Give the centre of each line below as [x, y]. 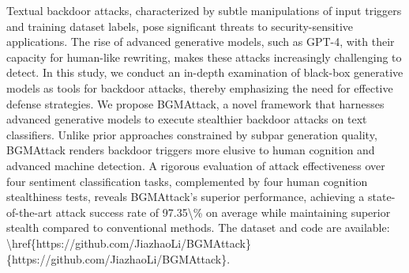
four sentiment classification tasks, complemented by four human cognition [187, 181]
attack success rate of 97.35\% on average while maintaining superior [223, 212]
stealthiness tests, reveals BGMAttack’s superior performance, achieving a [186, 197]
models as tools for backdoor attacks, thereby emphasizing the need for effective [200, 87]
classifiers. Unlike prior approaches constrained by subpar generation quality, [192, 134]
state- [382, 197]
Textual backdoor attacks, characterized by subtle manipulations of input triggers [204, 10]
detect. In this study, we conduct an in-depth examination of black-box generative [205, 72]
